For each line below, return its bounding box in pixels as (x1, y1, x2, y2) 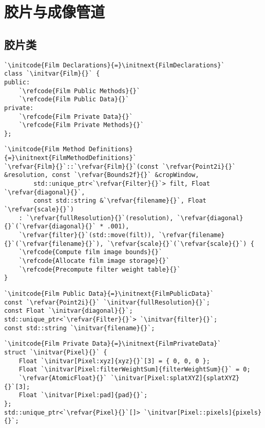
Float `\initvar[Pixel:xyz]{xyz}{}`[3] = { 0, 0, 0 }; (18, 357, 210, 365)
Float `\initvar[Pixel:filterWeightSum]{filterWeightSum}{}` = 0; (18, 366, 251, 373)
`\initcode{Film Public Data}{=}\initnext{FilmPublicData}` (4, 290, 214, 297)
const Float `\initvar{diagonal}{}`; (4, 307, 133, 315)
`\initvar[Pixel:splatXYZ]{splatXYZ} (110, 374, 240, 382)
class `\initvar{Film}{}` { (4, 70, 100, 78)
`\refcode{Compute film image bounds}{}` (18, 248, 162, 256)
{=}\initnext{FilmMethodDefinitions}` (4, 154, 137, 162)
